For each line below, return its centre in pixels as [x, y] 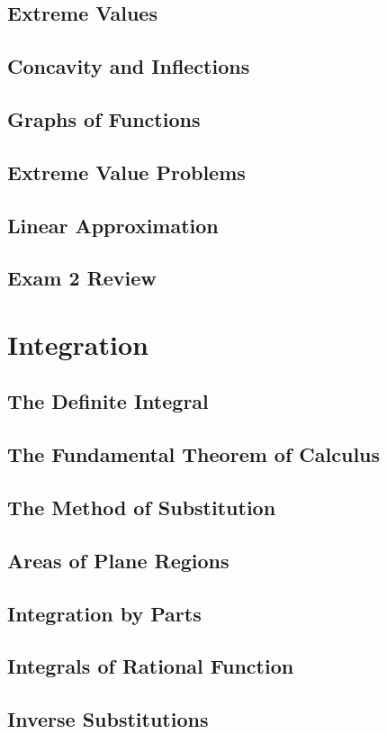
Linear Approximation [113, 225]
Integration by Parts [104, 613]
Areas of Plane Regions [118, 560]
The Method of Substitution [142, 507]
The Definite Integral [108, 401]
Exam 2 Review [82, 278]
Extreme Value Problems [126, 172]
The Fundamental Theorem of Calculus [194, 454]
